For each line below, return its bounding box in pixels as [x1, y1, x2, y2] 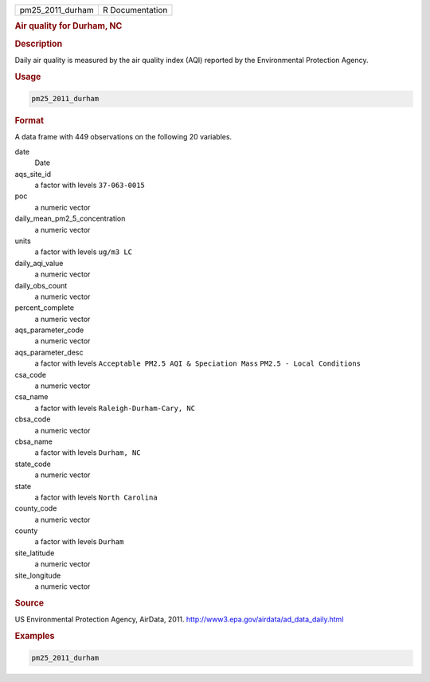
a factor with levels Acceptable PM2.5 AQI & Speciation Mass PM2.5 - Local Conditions [34, 359, 362, 368]
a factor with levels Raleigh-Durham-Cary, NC [34, 403, 195, 413]
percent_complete [14, 303, 75, 312]
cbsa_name [14, 437, 53, 446]
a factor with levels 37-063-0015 [34, 180, 145, 190]
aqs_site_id [14, 169, 52, 178]
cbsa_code [14, 414, 51, 424]
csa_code [14, 370, 47, 379]
